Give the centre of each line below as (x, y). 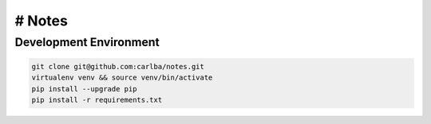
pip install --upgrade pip (84, 89)
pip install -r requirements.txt (97, 100)
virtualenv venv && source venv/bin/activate (122, 78)
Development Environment (87, 42)
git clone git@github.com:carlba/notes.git (118, 66)
